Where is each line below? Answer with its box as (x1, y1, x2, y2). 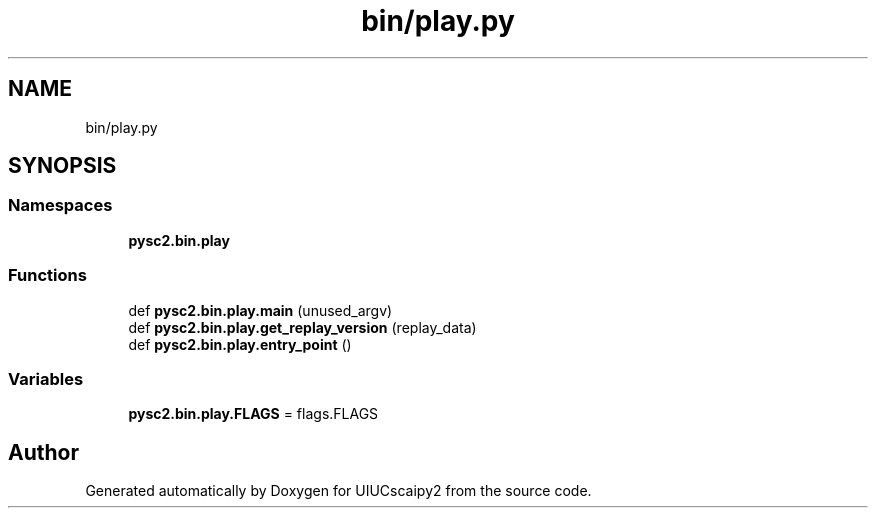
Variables (8, 368, 84, 389)
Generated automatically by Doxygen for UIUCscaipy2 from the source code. (85, 482, 592, 500)
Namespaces (8, 195, 113, 216)
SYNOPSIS (8, 153, 117, 179)
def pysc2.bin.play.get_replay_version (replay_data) (128, 318, 477, 336)
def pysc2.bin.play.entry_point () (128, 335, 352, 353)
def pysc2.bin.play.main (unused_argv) (128, 301, 393, 319)
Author (8, 439, 79, 465)
